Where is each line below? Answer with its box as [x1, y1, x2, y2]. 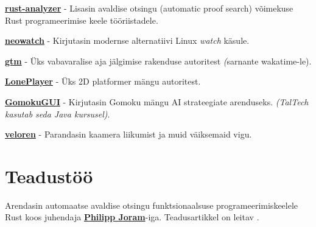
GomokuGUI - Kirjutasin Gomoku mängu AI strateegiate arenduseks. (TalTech [5, 95, 309, 108]
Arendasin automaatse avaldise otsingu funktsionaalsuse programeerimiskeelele [5, 198, 298, 211]
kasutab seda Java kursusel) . [5, 107, 110, 120]
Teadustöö [5, 163, 93, 188]
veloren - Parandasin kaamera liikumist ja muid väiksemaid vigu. [5, 128, 252, 141]
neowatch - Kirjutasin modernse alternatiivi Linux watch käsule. [5, 34, 250, 47]
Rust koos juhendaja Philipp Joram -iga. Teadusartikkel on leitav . [5, 211, 259, 223]
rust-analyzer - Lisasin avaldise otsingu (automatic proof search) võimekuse [5, 2, 293, 14]
